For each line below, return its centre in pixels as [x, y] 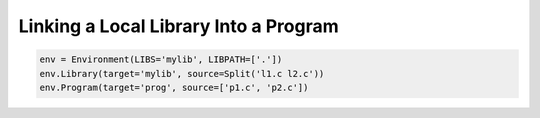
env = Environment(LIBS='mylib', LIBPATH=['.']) [161, 59]
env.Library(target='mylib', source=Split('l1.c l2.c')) [182, 73]
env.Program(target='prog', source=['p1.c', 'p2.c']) [174, 87]
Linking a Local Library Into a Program [178, 26]
